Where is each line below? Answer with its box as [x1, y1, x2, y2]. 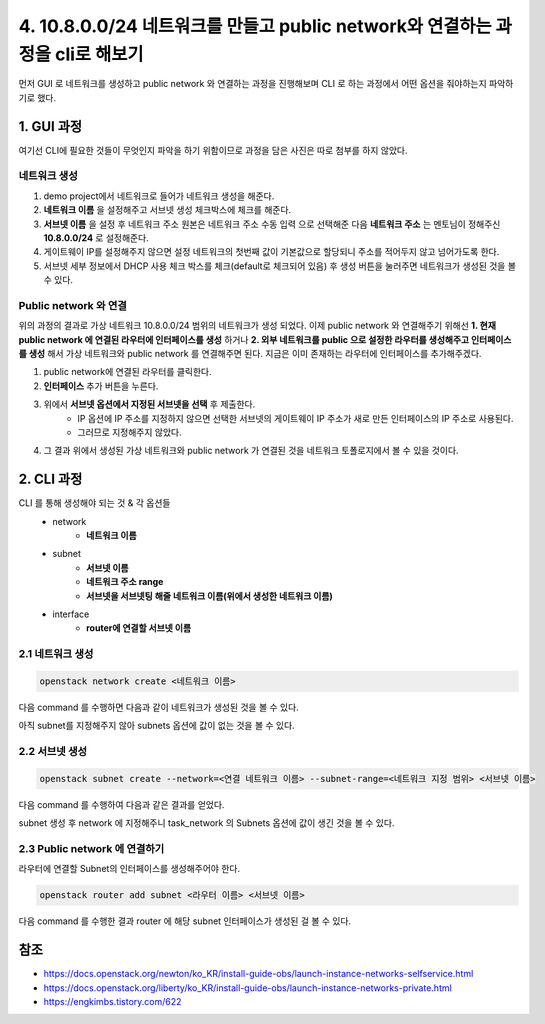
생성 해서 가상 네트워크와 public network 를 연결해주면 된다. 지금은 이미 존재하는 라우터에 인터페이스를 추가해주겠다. [28, 348, 482, 360]
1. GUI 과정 [18, 118, 83, 135]
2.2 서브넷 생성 [18, 745, 88, 759]
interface [52, 608, 90, 620]
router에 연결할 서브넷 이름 [86, 622, 192, 634]
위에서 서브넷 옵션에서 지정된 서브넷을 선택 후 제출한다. [43, 398, 256, 410]
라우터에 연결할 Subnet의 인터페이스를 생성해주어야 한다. [18, 863, 240, 875]
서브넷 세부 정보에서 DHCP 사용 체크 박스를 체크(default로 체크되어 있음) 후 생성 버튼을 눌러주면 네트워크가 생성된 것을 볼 [43, 260, 517, 272]
